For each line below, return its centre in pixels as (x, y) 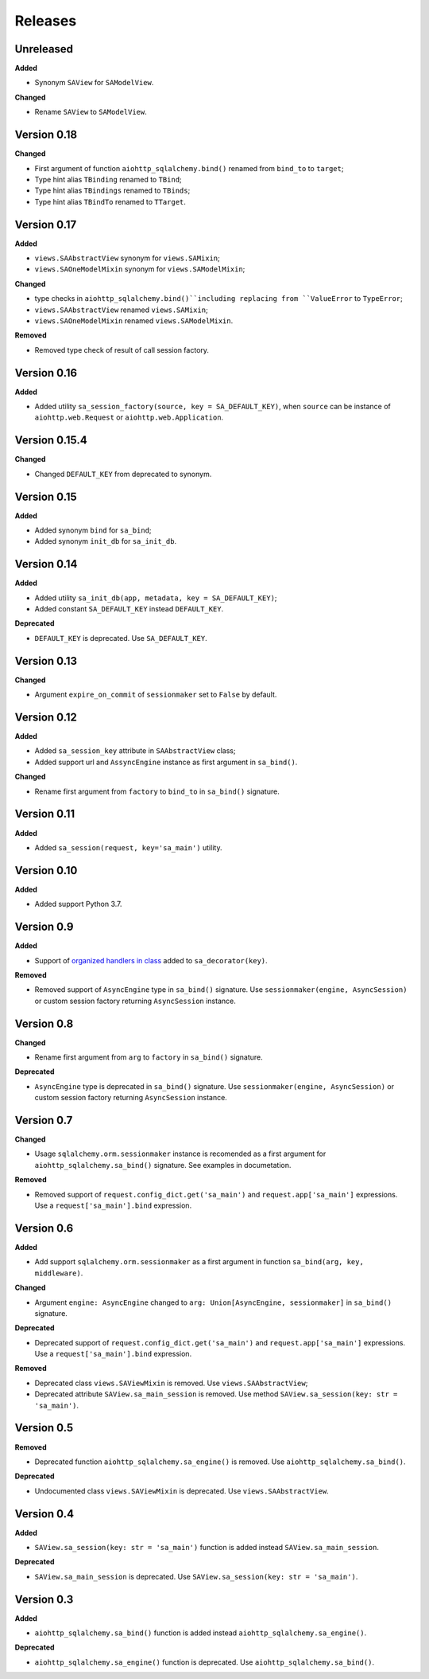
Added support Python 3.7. (78, 904)
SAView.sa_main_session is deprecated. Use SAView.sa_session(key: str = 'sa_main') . (196, 1576)
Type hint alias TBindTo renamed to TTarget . (110, 201)
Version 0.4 (44, 1514)
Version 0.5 (44, 1428)
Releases (46, 21)
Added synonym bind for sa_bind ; (93, 530)
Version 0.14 (46, 564)
